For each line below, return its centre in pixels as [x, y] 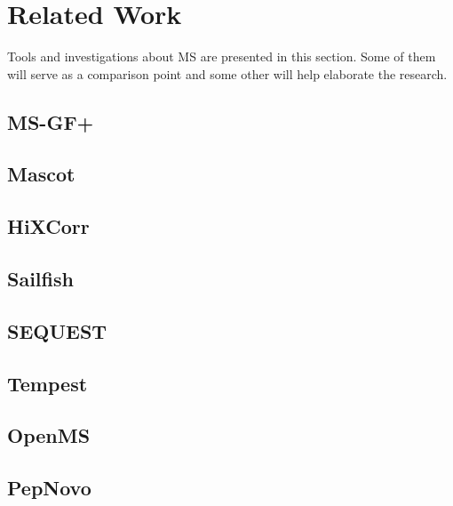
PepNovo [49, 488]
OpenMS [49, 435]
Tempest [48, 383]
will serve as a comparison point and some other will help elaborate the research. [227, 73]
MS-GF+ [51, 121]
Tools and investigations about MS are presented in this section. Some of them [222, 56]
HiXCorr [48, 226]
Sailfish [40, 279]
